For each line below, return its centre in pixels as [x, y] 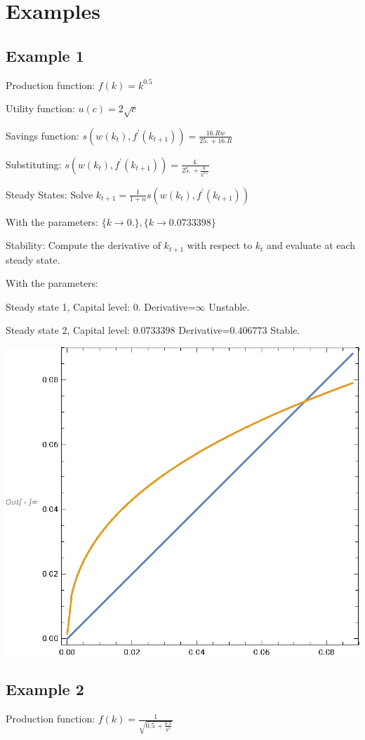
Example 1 [45, 55]
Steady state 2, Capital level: [68, 330]
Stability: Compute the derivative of [83, 245]
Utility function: [40, 108]
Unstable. [229, 306]
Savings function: [42, 135]
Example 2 [45, 689]
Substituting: [34, 164]
